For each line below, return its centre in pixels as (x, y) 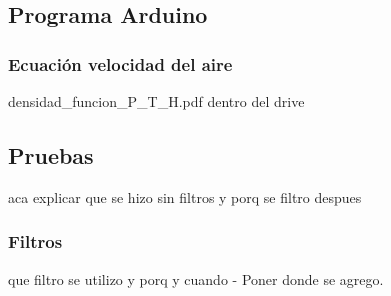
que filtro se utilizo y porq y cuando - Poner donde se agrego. (196, 278)
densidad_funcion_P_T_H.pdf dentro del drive (156, 101)
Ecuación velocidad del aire (120, 63)
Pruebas (51, 154)
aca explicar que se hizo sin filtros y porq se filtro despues (185, 196)
